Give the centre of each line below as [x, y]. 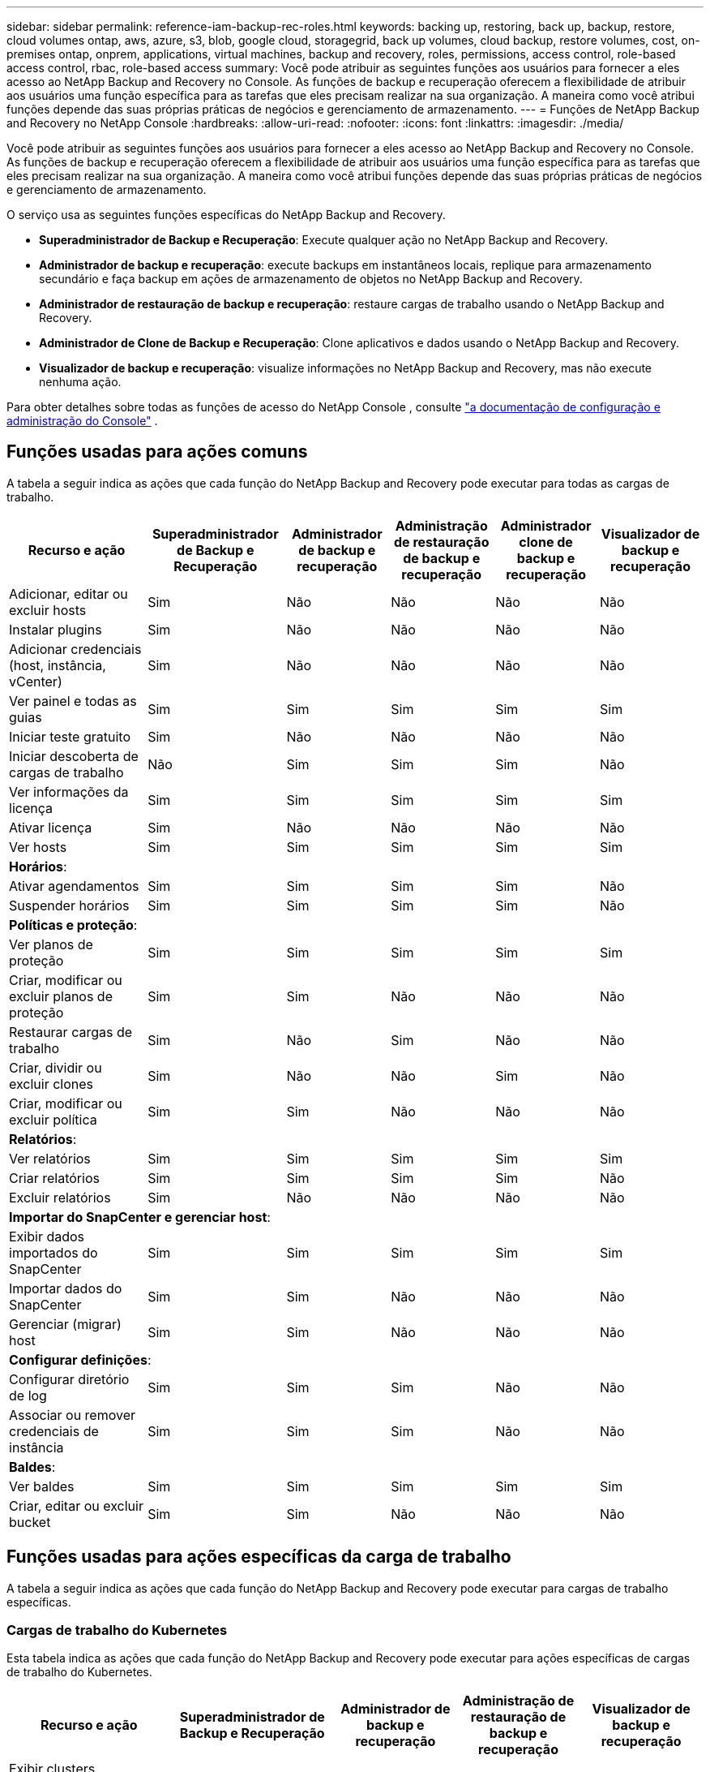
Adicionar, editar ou [68, 594]
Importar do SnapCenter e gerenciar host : [140, 1217]
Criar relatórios [54, 1178]
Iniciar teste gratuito [70, 736]
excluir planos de [61, 996]
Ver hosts [38, 847]
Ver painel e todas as [73, 701]
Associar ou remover [73, 1415]
